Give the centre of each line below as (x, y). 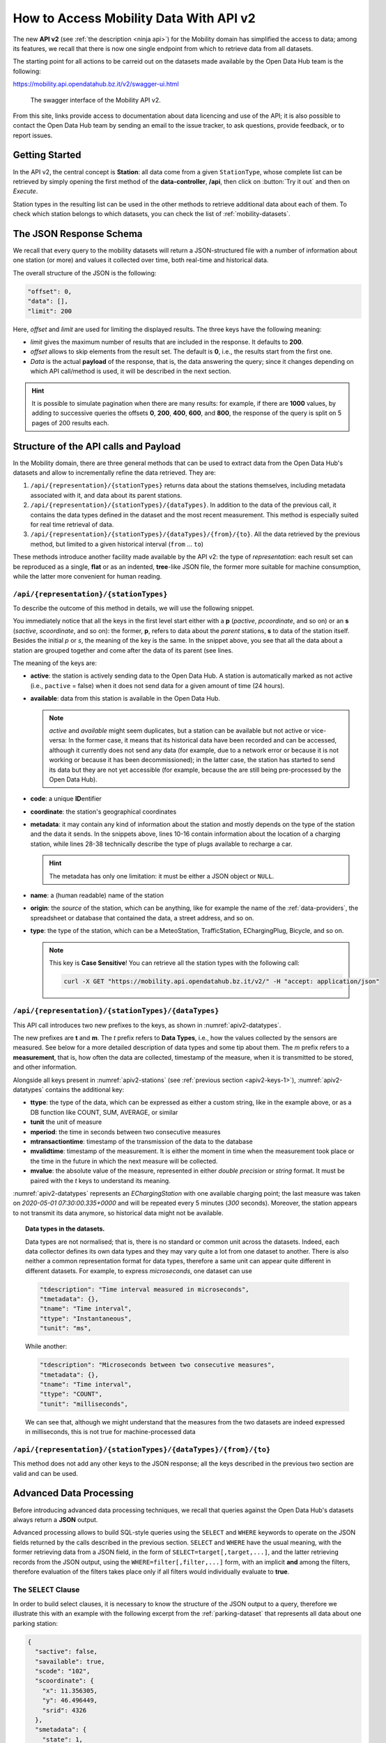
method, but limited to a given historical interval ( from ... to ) (117, 544)
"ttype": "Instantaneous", (86, 1318)
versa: (58, 740)
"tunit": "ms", (65, 1329)
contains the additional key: (85, 1090)
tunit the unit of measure (66, 1122)
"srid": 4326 (64, 1710)
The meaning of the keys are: (55, 663)
